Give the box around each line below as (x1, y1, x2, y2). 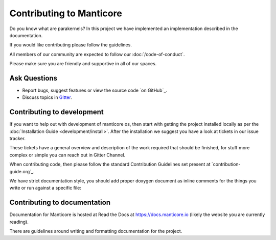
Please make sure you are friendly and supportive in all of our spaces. (9, 61, 157, 67)
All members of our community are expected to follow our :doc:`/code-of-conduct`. (9, 51, 185, 57)
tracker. (9, 136, 26, 142)
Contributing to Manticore (9, 8, 122, 19)
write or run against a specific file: (9, 185, 82, 191)
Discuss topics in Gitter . (22, 94, 73, 100)
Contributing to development (9, 108, 104, 117)
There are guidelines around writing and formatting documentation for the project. (9, 228, 182, 234)
